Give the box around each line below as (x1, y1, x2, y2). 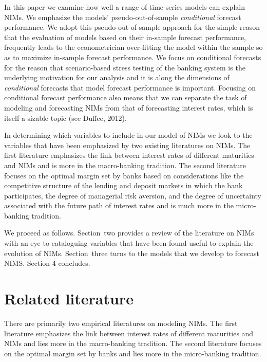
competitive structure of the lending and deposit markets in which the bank (4, 180, 243, 191)
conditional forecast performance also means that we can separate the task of (4, 92, 247, 103)
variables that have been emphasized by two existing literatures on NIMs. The (4, 139, 251, 150)
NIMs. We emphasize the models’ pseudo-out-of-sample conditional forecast (4, 11, 241, 22)
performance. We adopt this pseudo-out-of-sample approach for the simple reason (4, 22, 260, 32)
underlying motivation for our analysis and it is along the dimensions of (4, 72, 230, 83)
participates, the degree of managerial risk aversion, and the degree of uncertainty (4, 190, 262, 201)
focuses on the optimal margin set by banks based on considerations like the (4, 170, 244, 180)
